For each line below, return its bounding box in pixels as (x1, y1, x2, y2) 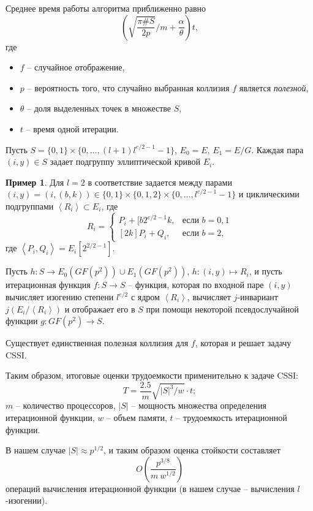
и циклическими (238, 187, 300, 200)
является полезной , (239, 81, 309, 94)
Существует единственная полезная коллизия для (6, 336, 189, 349)
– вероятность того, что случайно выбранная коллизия (27, 81, 230, 94)
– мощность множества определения (131, 399, 266, 412)
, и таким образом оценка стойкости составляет (104, 444, 281, 456)
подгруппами (6, 199, 54, 212)
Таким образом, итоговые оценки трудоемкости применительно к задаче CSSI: (6, 369, 298, 382)
